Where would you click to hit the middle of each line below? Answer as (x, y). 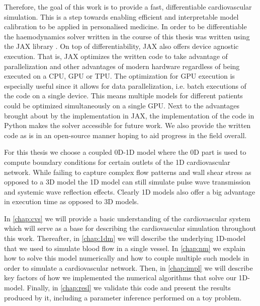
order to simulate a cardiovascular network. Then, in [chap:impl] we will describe (128, 267)
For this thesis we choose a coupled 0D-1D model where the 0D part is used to (125, 152)
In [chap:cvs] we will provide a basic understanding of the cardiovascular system (127, 218)
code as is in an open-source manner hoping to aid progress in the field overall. (125, 135)
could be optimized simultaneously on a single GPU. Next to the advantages (122, 105)
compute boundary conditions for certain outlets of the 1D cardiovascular (117, 162)
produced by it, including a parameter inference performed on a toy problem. (123, 297)
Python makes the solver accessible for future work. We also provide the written (127, 125)
